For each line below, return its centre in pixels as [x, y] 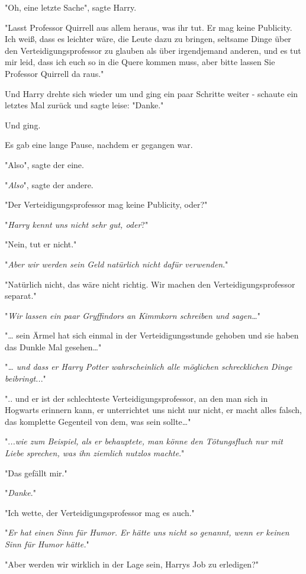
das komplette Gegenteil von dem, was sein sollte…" [98, 421]
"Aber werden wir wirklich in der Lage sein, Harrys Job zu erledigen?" [132, 564]
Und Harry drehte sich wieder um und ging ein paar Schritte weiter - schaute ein [152, 93]
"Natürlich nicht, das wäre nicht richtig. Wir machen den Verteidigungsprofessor [150, 284]
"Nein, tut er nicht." [41, 244]
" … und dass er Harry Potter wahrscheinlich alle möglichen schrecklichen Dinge [149, 367]
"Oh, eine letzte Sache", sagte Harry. [71, 7]
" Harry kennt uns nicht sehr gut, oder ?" [77, 224]
